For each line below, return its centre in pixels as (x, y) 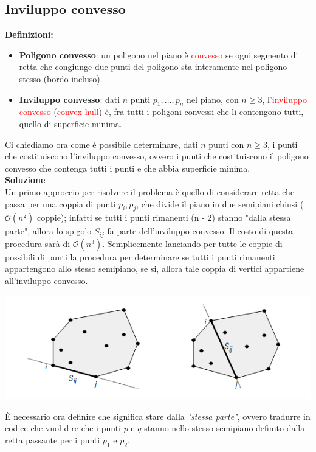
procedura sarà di (38, 243)
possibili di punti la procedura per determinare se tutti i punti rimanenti (140, 256)
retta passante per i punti (53, 440)
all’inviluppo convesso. (46, 280)
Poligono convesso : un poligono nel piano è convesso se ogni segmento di (159, 54)
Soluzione (25, 180)
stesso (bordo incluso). (61, 78)
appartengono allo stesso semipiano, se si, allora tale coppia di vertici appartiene (155, 269)
